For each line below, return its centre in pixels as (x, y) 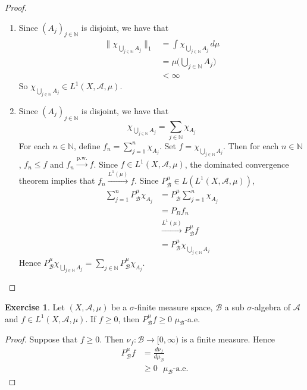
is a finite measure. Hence (228, 339)
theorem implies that (57, 180)
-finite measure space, (173, 307)
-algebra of (271, 307)
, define (87, 145)
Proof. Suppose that (41, 339)
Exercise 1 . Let (35, 307)
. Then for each (251, 145)
